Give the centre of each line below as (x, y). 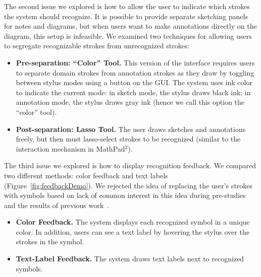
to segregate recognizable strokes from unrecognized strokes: (97, 46)
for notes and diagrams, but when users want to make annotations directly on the (130, 26)
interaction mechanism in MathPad (70, 148)
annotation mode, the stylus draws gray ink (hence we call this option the (130, 102)
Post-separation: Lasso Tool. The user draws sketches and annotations (131, 129)
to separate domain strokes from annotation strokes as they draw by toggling (135, 72)
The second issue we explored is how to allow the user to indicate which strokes (127, 6)
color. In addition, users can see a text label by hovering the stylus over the (133, 231)
